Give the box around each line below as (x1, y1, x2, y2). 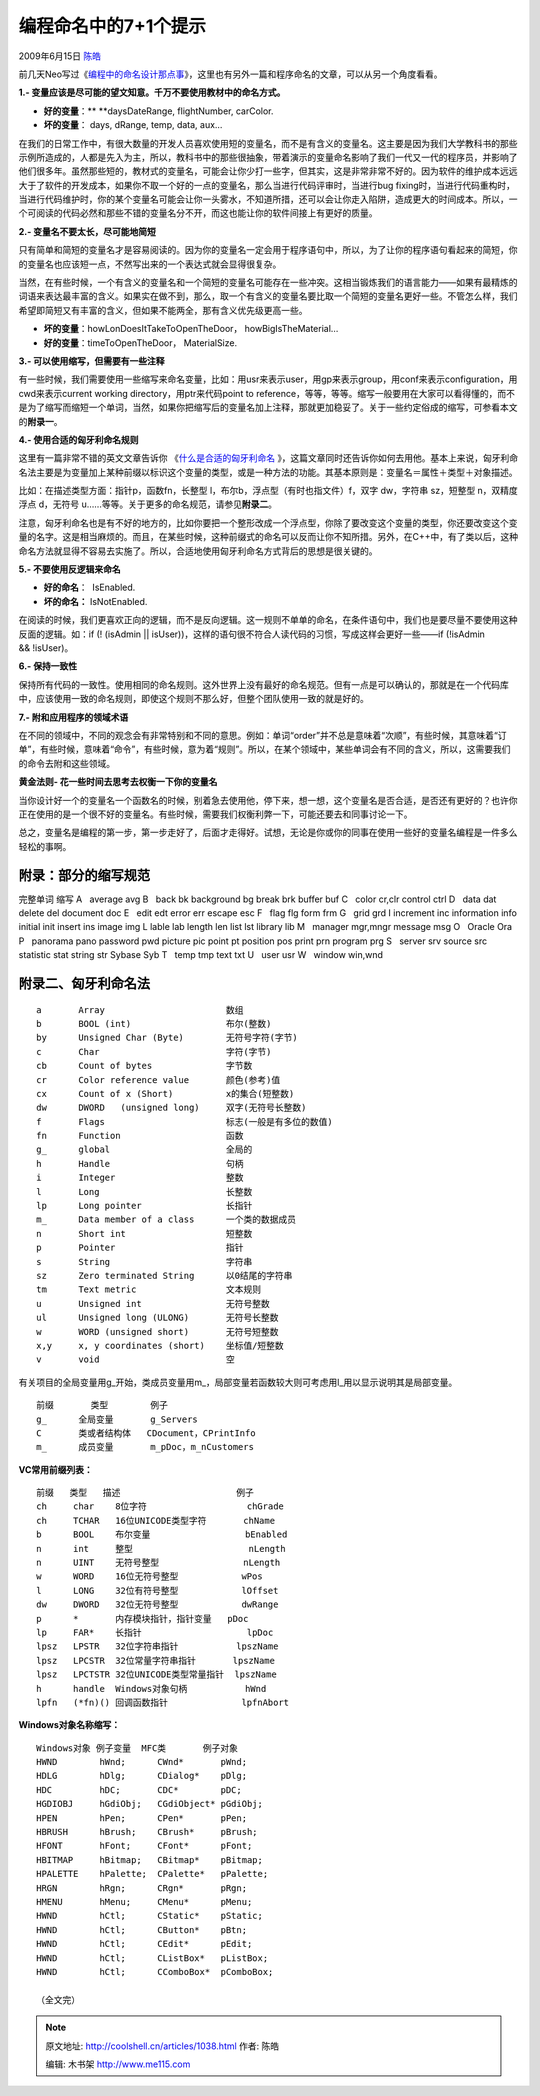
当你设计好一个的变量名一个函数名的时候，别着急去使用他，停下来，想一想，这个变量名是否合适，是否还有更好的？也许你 (18, 794, 518, 806)
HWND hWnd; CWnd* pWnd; (36, 1756, 248, 1768)
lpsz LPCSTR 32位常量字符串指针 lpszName (36, 1655, 275, 1666)
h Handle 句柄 (36, 1158, 244, 1169)
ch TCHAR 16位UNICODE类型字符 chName (36, 1515, 275, 1526)
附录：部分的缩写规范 (18, 866, 150, 884)
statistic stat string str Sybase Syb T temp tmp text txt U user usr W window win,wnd (18, 949, 384, 961)
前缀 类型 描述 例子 (36, 1487, 255, 1499)
